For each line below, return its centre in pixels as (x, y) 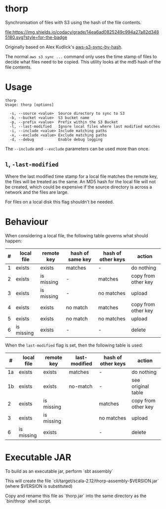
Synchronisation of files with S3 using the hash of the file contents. (73, 22)
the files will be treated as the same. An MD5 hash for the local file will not (81, 181)
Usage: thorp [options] (30, 105)
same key (80, 259)
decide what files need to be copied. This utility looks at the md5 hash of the (83, 62)
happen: (14, 241)
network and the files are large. (37, 192)
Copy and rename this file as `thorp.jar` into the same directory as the (76, 496)
